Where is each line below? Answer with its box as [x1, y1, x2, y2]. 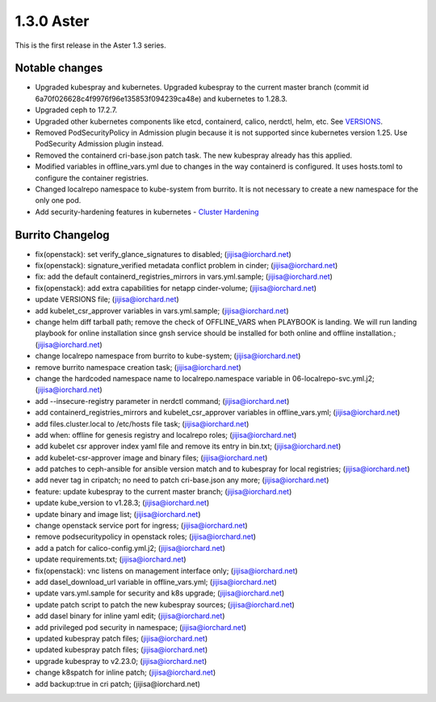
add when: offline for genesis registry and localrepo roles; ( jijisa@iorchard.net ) [35, 430, 297, 439]
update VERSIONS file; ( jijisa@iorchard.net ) [35, 295, 179, 305]
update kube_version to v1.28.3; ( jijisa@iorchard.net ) [35, 498, 210, 508]
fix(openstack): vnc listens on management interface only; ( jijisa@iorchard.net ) [35, 565, 298, 575]
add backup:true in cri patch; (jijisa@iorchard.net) [35, 679, 201, 688]
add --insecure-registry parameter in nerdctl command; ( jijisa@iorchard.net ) [35, 396, 290, 406]
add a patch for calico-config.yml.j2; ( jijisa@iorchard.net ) [35, 543, 226, 553]
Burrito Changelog [15, 228, 110, 242]
